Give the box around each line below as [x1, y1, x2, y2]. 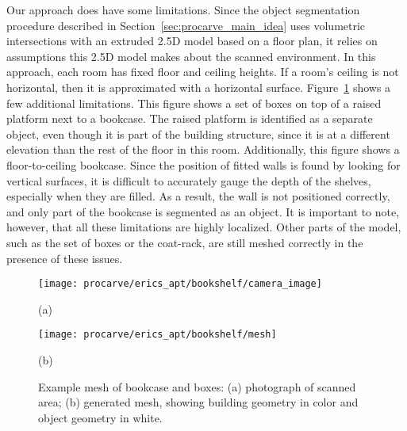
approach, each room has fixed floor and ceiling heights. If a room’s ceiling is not [6, 63, 399, 80]
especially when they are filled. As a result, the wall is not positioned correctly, [6, 188, 390, 204]
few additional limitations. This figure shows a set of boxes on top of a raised [6, 94, 382, 111]
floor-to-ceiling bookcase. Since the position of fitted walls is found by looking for [6, 156, 401, 173]
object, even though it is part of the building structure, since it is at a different [6, 125, 390, 142]
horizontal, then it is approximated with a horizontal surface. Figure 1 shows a [6, 78, 391, 95]
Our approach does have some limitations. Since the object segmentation [6, 2, 360, 17]
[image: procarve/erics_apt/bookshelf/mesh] [38, 329, 277, 341]
